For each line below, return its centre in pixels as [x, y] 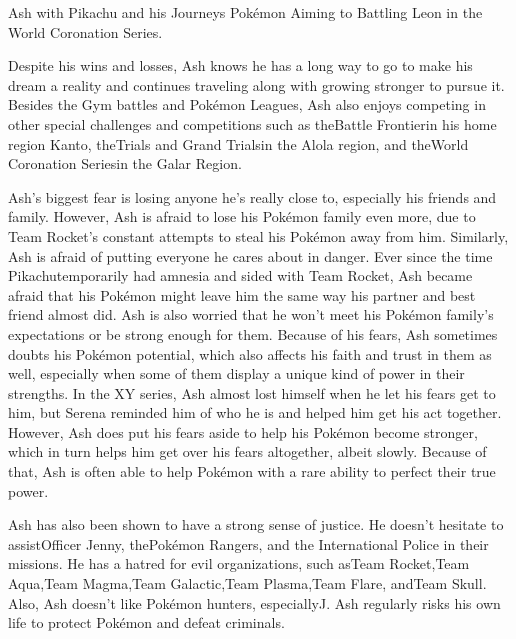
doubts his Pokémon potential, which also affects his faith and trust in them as [250, 353]
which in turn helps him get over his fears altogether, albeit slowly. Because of [247, 451]
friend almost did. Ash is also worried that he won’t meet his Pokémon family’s [251, 314]
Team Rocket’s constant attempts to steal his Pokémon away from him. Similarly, [258, 235]
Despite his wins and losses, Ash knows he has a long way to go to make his [240, 65]
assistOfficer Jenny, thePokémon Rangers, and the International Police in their [248, 543]
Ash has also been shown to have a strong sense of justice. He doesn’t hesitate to [256, 524]
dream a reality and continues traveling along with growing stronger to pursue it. [256, 84]
